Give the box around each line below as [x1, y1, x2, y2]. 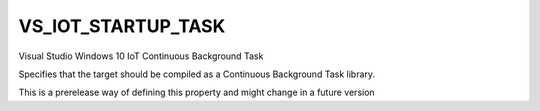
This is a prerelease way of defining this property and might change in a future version [18, 86, 375, 99]
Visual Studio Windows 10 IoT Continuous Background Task [18, 50, 264, 62]
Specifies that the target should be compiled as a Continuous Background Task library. [18, 68, 375, 80]
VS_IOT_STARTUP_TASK [18, 15, 226, 37]
